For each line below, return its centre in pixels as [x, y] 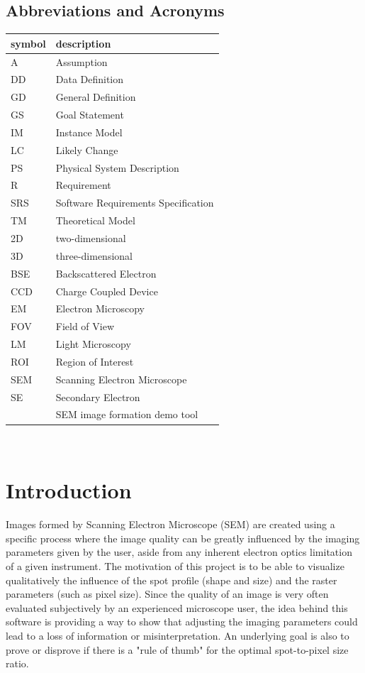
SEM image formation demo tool [127, 414]
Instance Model [89, 132]
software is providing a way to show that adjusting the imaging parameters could [182, 622]
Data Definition [90, 79]
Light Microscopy [93, 344]
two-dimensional [91, 237]
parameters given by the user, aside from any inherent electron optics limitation [179, 552]
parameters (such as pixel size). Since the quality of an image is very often [167, 594]
